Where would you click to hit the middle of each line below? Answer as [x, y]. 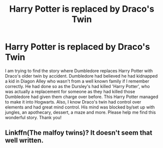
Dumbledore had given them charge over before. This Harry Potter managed [82, 97]
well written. [24, 140]
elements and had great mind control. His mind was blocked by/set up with [80, 107]
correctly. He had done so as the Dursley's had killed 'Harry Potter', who [77, 86]
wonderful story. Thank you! [33, 117]
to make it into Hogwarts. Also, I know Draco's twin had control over [73, 102]
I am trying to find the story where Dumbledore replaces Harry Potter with [79, 71]
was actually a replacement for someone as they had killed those [70, 91]
